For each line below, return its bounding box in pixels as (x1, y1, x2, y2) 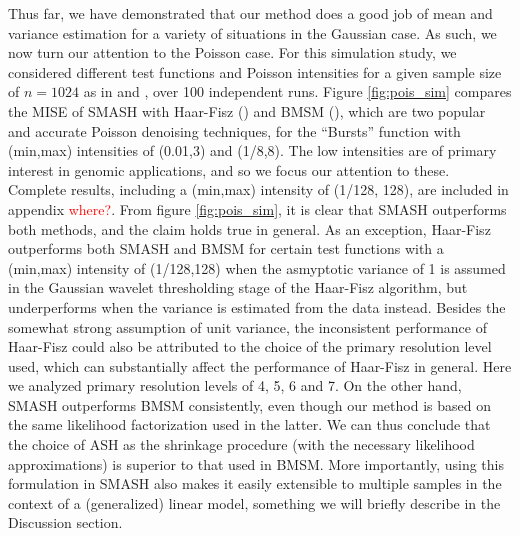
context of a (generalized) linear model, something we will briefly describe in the (8, 492, 501, 513)
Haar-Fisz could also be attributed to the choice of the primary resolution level (8, 336, 492, 357)
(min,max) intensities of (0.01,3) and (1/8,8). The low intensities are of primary (8, 140, 497, 161)
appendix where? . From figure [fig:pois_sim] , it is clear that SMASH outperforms (8, 198, 507, 219)
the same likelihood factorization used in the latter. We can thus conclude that (8, 414, 491, 435)
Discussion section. (8, 512, 123, 533)
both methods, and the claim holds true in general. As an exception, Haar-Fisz (8, 218, 491, 239)
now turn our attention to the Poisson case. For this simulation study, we (8, 42, 457, 63)
